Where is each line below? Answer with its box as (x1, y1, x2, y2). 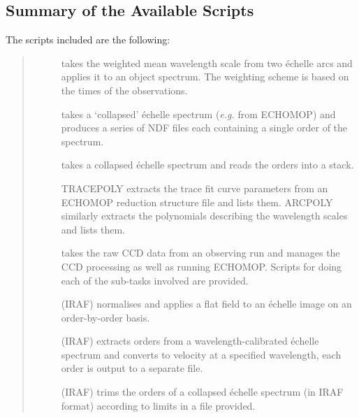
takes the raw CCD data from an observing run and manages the (61, 245, 340, 260)
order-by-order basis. (61, 310, 150, 324)
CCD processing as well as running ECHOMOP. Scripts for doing (61, 259, 342, 273)
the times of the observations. (61, 82, 188, 97)
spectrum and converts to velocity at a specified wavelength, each (61, 347, 342, 361)
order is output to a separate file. (61, 361, 203, 375)
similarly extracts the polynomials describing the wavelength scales (61, 208, 348, 223)
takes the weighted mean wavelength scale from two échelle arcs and (61, 55, 353, 70)
